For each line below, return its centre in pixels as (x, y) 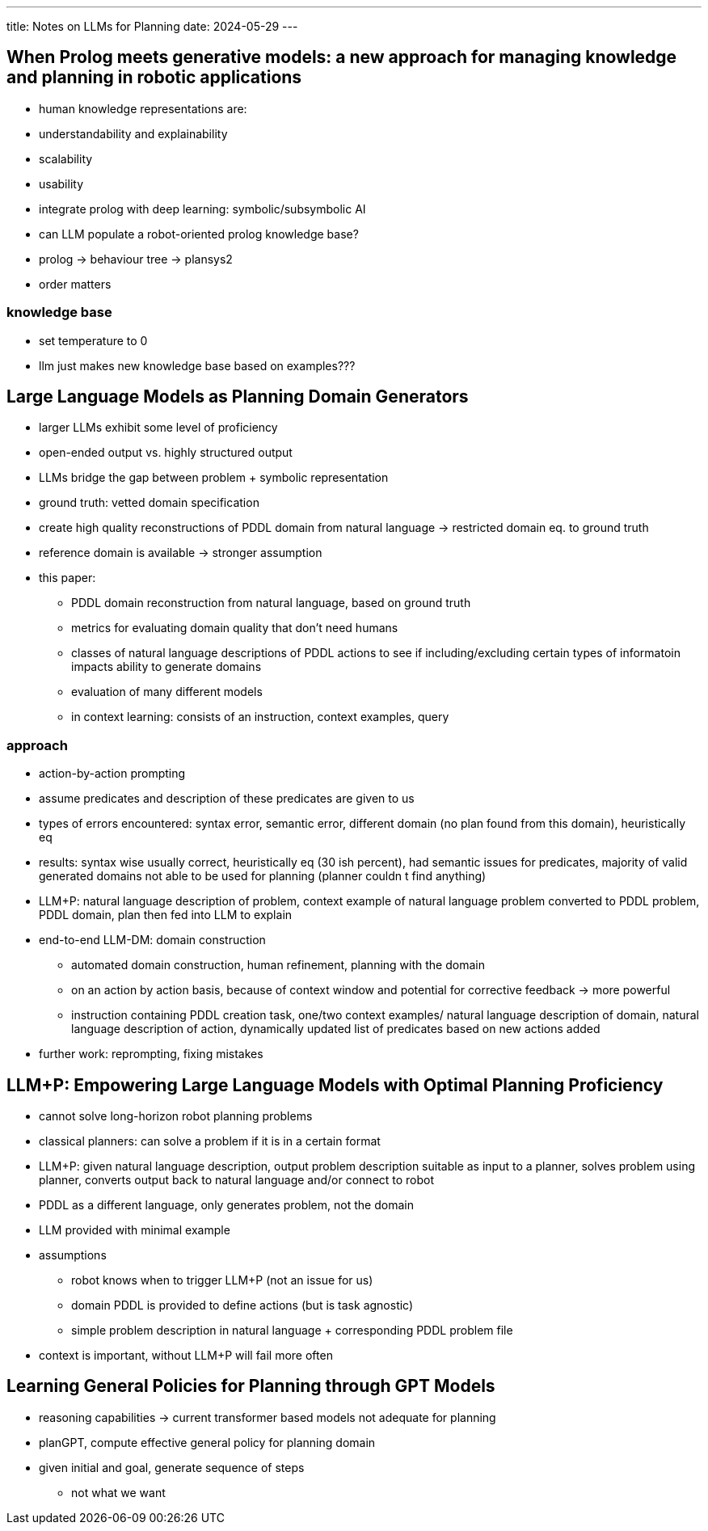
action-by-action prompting (112, 774)
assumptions (73, 1255)
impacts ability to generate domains (166, 667)
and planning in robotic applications (154, 78)
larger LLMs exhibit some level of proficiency (158, 428)
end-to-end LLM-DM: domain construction (152, 940)
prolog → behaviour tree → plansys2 (136, 259)
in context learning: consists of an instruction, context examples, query (260, 717)
